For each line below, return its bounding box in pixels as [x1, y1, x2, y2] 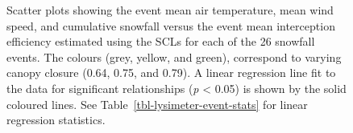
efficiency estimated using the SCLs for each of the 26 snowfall [6, 33, 315, 50]
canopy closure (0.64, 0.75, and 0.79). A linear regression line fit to [6, 64, 336, 81]
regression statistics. [6, 111, 106, 128]
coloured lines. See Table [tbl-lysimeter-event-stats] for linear [6, 95, 308, 112]
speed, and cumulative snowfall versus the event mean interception [6, 17, 335, 34]
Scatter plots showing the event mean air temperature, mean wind [6, 2, 334, 18]
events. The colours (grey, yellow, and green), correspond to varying [6, 48, 342, 65]
